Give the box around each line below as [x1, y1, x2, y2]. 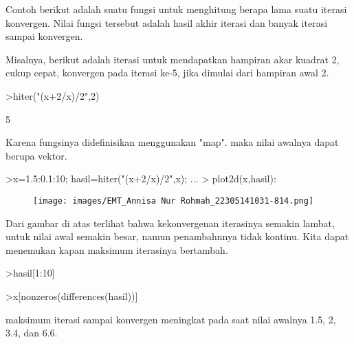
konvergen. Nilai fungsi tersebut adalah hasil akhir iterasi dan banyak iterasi [5, 15, 328, 30]
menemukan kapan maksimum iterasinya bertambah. [5, 242, 228, 257]
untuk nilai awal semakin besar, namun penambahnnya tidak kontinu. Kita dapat [5, 229, 349, 244]
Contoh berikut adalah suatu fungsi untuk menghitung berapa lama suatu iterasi [5, 2, 347, 16]
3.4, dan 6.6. [5, 325, 58, 340]
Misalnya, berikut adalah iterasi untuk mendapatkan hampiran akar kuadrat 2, [5, 52, 340, 66]
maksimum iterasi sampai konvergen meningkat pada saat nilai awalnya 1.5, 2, [5, 312, 336, 326]
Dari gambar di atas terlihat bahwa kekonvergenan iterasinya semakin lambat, [5, 215, 335, 230]
